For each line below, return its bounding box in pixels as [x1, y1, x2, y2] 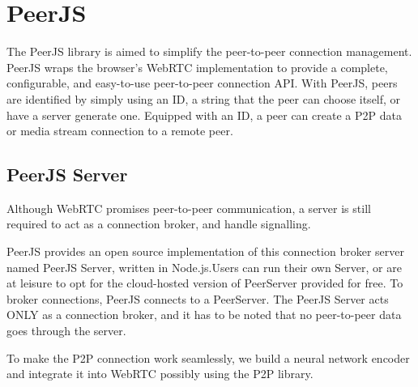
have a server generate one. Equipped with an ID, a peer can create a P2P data [6, 106, 402, 123]
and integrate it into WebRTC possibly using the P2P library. [6, 365, 313, 382]
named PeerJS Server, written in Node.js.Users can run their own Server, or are [6, 258, 402, 275]
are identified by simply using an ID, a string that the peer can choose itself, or [6, 90, 401, 107]
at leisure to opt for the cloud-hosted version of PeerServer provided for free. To [6, 274, 403, 291]
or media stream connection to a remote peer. [6, 122, 233, 139]
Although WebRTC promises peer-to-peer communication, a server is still [6, 199, 371, 216]
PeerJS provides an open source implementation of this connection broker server [6, 243, 404, 260]
